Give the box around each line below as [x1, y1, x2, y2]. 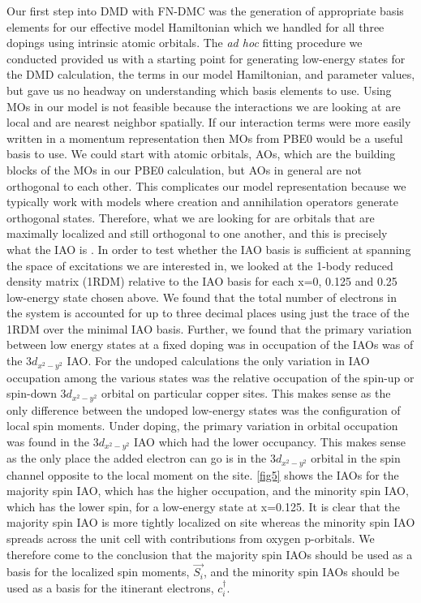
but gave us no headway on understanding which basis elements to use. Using [6, 81, 392, 98]
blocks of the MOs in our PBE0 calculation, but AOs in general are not [6, 161, 363, 178]
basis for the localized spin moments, [6, 563, 190, 580]
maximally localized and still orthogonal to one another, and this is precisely [6, 225, 388, 242]
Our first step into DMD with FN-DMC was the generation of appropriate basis [6, 2, 404, 19]
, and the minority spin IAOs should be [203, 563, 400, 580]
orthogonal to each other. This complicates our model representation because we [6, 177, 406, 194]
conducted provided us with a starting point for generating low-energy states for [6, 50, 406, 67]
